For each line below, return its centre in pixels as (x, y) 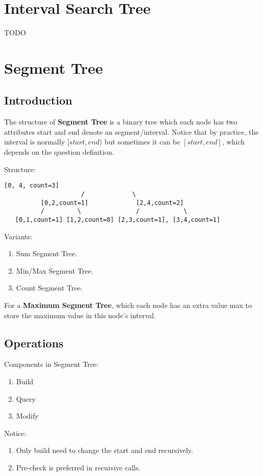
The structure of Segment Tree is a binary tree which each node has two (121, 122)
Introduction (38, 100)
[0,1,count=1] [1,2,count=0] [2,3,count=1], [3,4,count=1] (118, 220)
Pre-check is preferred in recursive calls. (78, 467)
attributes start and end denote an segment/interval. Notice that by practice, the (131, 131)
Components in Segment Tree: (51, 364)
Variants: (18, 236)
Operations (34, 343)
